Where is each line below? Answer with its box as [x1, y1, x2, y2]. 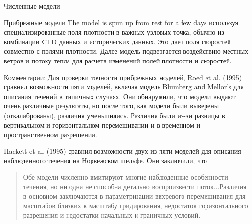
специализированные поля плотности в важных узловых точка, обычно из [4, 27, 224, 37]
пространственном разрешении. [4, 129, 97, 140]
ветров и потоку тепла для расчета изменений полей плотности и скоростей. [4, 55, 232, 65]
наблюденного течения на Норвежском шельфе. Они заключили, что [4, 155, 207, 165]
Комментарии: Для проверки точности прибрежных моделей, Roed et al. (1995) [4, 72, 242, 82]
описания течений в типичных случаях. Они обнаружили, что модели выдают [4, 91, 236, 101]
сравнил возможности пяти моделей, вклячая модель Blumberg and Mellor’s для [4, 81, 244, 92]
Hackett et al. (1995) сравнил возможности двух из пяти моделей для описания [4, 145, 241, 156]
